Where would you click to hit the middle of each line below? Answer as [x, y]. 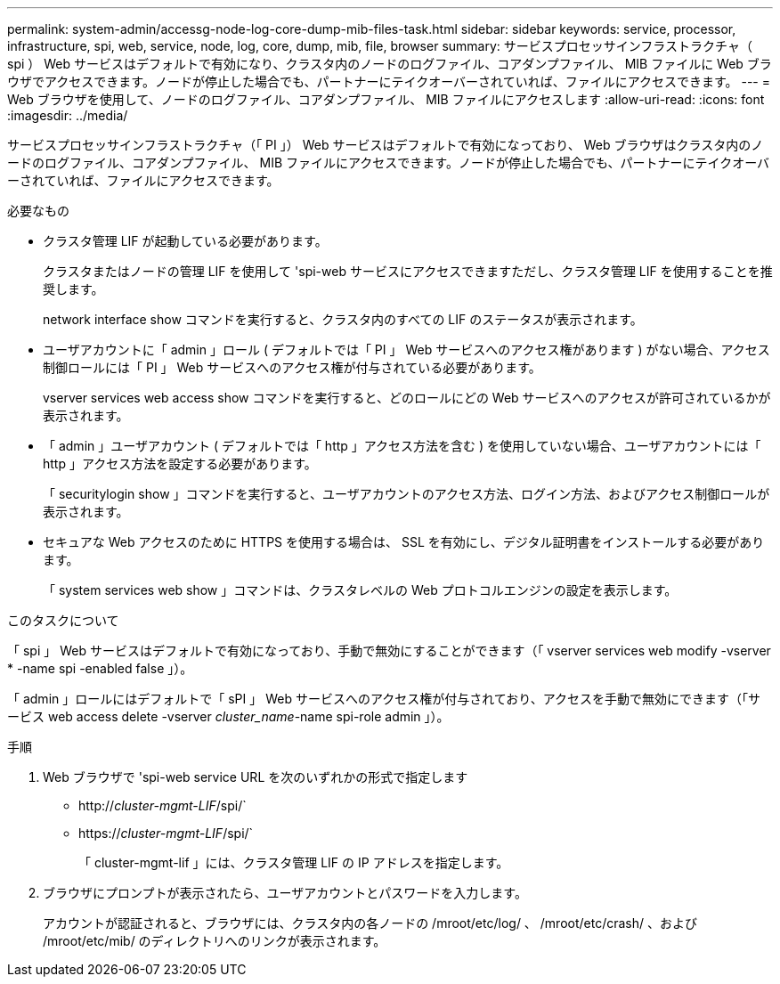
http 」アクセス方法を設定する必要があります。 [180, 464]
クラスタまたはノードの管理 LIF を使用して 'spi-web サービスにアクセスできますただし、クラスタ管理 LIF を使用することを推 [408, 271]
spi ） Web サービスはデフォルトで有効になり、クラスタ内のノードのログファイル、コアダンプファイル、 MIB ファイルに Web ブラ [390, 64]
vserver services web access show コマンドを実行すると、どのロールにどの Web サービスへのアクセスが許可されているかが [407, 398]
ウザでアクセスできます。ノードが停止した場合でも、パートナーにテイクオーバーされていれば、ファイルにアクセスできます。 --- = [389, 81]
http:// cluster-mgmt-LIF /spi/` [162, 805]
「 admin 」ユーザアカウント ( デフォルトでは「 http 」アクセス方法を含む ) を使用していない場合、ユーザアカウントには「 [402, 446]
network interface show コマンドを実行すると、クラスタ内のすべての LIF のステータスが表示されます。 [343, 319]
